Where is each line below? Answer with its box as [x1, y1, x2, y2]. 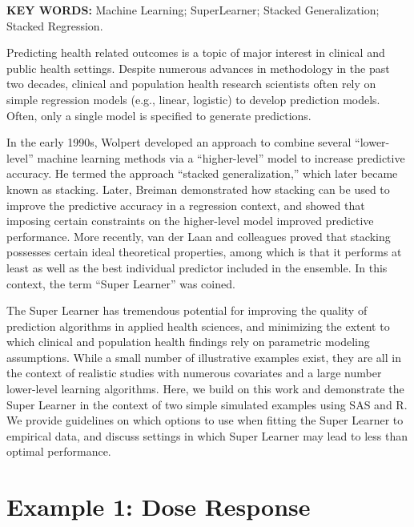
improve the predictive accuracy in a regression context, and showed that [6, 196, 365, 213]
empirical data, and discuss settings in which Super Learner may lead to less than [6, 427, 408, 444]
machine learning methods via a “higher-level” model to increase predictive [37, 149, 405, 166]
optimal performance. [6, 443, 111, 460]
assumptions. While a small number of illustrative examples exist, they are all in [6, 348, 401, 365]
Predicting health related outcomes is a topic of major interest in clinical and [6, 44, 385, 61]
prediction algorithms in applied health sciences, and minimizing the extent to [6, 317, 390, 334]
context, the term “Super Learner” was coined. [6, 275, 235, 292]
